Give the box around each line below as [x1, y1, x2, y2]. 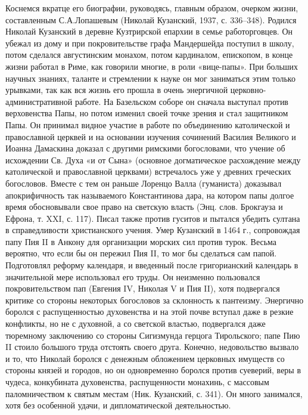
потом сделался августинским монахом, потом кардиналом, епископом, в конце [5, 48, 293, 61]
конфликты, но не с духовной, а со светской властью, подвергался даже [5, 317, 266, 330]
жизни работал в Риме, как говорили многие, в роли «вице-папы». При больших [5, 60, 298, 72]
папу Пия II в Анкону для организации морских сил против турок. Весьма [5, 235, 277, 247]
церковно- [230, 83, 266, 96]
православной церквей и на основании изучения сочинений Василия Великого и [5, 130, 296, 143]
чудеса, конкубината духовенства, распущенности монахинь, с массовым [5, 376, 269, 388]
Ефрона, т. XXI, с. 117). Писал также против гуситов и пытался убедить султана [5, 212, 300, 224]
